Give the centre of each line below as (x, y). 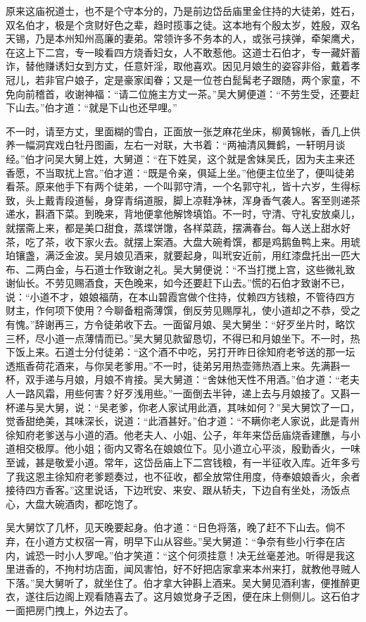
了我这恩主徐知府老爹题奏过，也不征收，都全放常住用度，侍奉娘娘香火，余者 (183, 476)
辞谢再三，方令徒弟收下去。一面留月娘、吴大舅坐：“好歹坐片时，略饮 (195, 324)
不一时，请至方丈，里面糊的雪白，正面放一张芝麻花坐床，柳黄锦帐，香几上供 (183, 131)
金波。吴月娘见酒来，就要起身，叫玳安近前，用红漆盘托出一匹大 (212, 255)
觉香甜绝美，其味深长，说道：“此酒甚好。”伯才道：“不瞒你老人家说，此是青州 (183, 421)
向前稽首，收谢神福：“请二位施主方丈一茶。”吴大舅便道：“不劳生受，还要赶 (187, 93)
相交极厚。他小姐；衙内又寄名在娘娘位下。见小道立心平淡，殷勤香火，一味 (188, 448)
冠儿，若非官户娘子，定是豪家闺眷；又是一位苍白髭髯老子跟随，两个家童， (178, 79)
